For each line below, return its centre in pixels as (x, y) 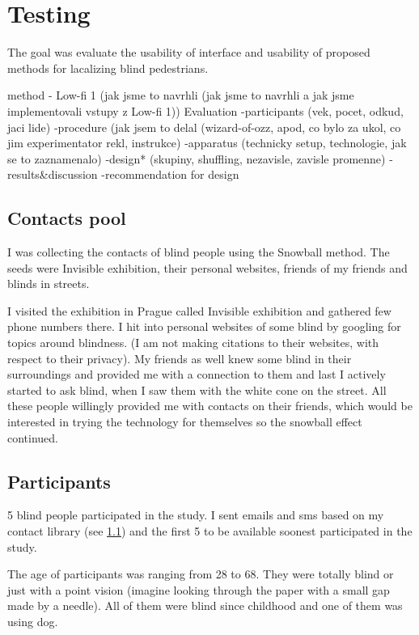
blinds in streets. (49, 284)
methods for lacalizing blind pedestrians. (108, 68)
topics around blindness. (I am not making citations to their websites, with (193, 343)
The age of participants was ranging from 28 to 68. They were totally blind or (201, 574)
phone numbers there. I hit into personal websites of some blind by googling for (204, 326)
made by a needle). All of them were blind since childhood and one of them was (205, 605)
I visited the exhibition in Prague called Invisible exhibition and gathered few (199, 310)
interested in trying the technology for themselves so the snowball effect (185, 422)
